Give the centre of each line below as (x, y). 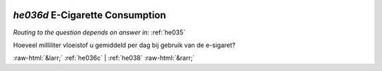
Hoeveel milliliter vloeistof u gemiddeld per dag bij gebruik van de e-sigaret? (125, 45)
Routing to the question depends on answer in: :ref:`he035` (99, 32)
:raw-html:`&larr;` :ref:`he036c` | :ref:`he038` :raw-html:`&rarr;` (104, 58)
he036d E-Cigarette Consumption (89, 15)
